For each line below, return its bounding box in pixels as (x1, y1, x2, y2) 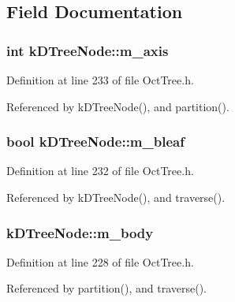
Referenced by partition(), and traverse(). (6, 280, 207, 296)
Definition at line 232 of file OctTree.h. (6, 162, 194, 179)
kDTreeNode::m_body (6, 222, 154, 242)
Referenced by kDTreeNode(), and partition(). (6, 98, 229, 114)
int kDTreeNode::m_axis (6, 40, 169, 60)
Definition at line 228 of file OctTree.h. (6, 253, 194, 270)
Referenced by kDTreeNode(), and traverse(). (6, 189, 226, 205)
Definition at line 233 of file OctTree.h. (6, 72, 194, 88)
